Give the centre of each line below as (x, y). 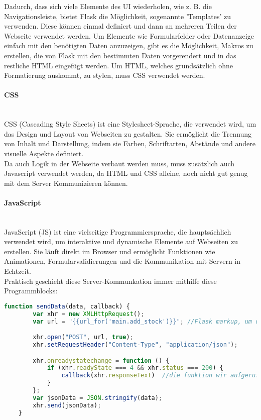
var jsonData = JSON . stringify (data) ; (98, 398)
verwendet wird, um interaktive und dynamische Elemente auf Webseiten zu (121, 241)
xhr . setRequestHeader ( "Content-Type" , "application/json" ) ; (135, 345)
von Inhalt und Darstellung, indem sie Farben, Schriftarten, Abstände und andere (130, 143)
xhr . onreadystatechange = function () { (101, 360)
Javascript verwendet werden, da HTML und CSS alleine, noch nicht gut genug (126, 173)
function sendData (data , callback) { (67, 306)
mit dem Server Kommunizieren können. (66, 183)
